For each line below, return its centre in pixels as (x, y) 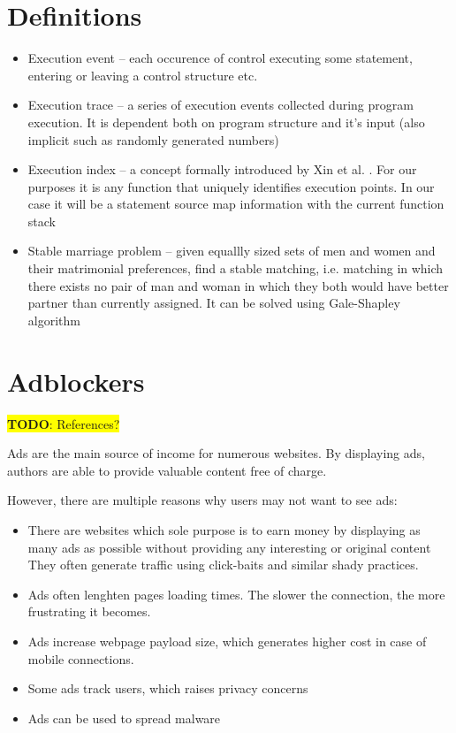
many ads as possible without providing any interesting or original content (229, 547)
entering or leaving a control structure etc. (143, 75)
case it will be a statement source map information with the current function (236, 204)
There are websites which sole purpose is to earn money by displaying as (224, 529)
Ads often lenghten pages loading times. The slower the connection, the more (236, 594)
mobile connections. (81, 658)
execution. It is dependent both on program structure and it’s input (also (226, 122)
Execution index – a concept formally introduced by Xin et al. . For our (222, 169)
